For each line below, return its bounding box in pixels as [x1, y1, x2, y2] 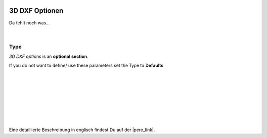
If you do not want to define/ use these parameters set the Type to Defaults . [9, 62, 165, 69]
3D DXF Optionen [9, 6, 64, 15]
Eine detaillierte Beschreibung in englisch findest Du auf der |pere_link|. [9, 127, 155, 133]
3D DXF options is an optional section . [9, 53, 89, 59]
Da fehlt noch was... [9, 20, 50, 26]
